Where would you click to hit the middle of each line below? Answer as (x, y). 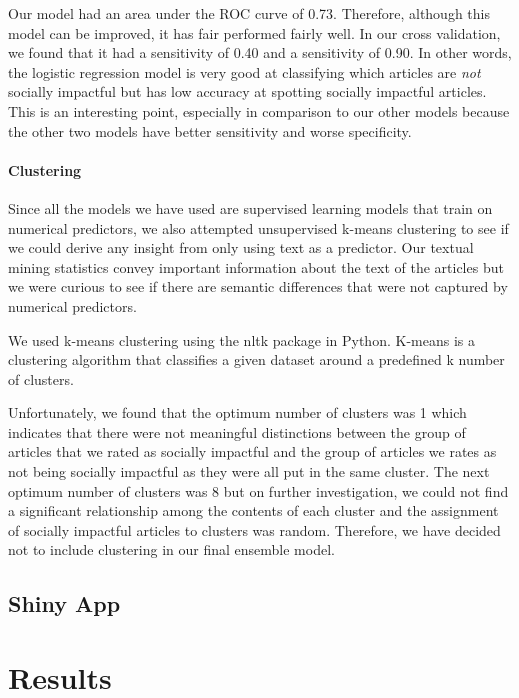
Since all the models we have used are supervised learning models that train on (250, 207)
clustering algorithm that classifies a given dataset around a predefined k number (256, 359)
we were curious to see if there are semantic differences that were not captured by (258, 286)
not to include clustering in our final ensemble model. (171, 549)
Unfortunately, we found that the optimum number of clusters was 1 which (237, 412)
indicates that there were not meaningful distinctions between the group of (237, 431)
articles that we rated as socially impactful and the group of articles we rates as (252, 451)
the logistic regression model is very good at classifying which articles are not (244, 71)
